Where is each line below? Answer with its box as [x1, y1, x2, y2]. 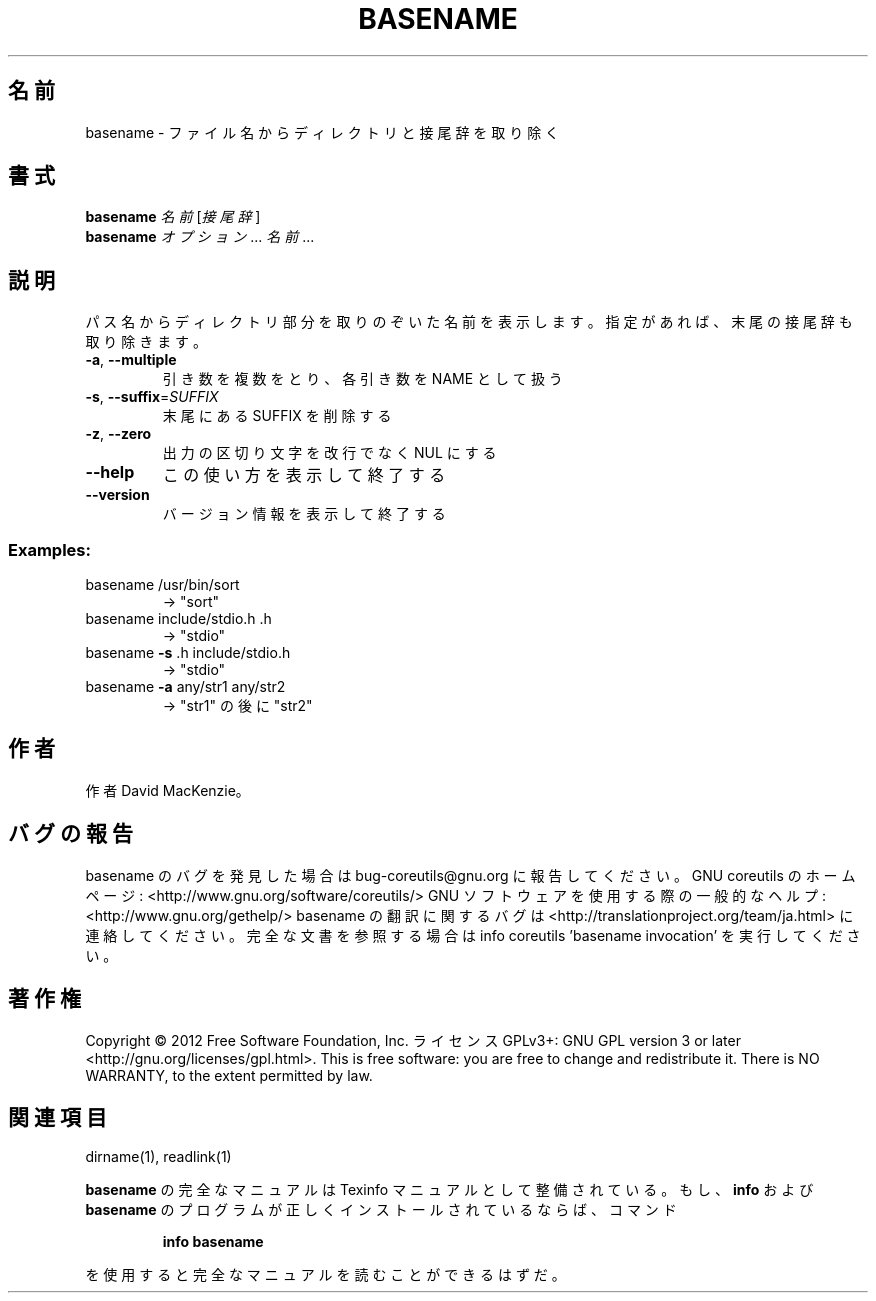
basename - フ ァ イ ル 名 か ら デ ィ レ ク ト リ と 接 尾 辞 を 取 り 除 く [85, 123, 560, 141]
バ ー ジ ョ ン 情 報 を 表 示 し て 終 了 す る [162, 505, 446, 523]
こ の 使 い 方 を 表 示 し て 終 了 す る [162, 465, 446, 486]
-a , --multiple [85, 351, 177, 369]
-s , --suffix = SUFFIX [85, 388, 219, 406]
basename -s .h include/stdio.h [85, 644, 291, 662]
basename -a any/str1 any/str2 [85, 678, 286, 696]
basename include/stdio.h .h [85, 610, 272, 628]
